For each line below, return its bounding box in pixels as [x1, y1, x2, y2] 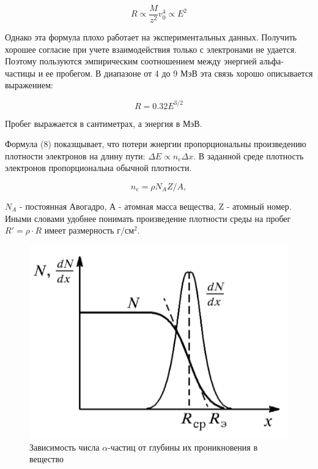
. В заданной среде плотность [193, 149, 304, 162]
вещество [29, 452, 64, 465]
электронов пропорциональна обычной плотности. [5, 161, 192, 174]
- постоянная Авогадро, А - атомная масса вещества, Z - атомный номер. [20, 199, 292, 212]
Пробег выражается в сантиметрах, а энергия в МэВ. [5, 116, 202, 129]
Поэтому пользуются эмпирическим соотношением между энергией [5, 55, 257, 67]
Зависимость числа [29, 440, 100, 453]
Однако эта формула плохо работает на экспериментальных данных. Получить [5, 31, 297, 44]
